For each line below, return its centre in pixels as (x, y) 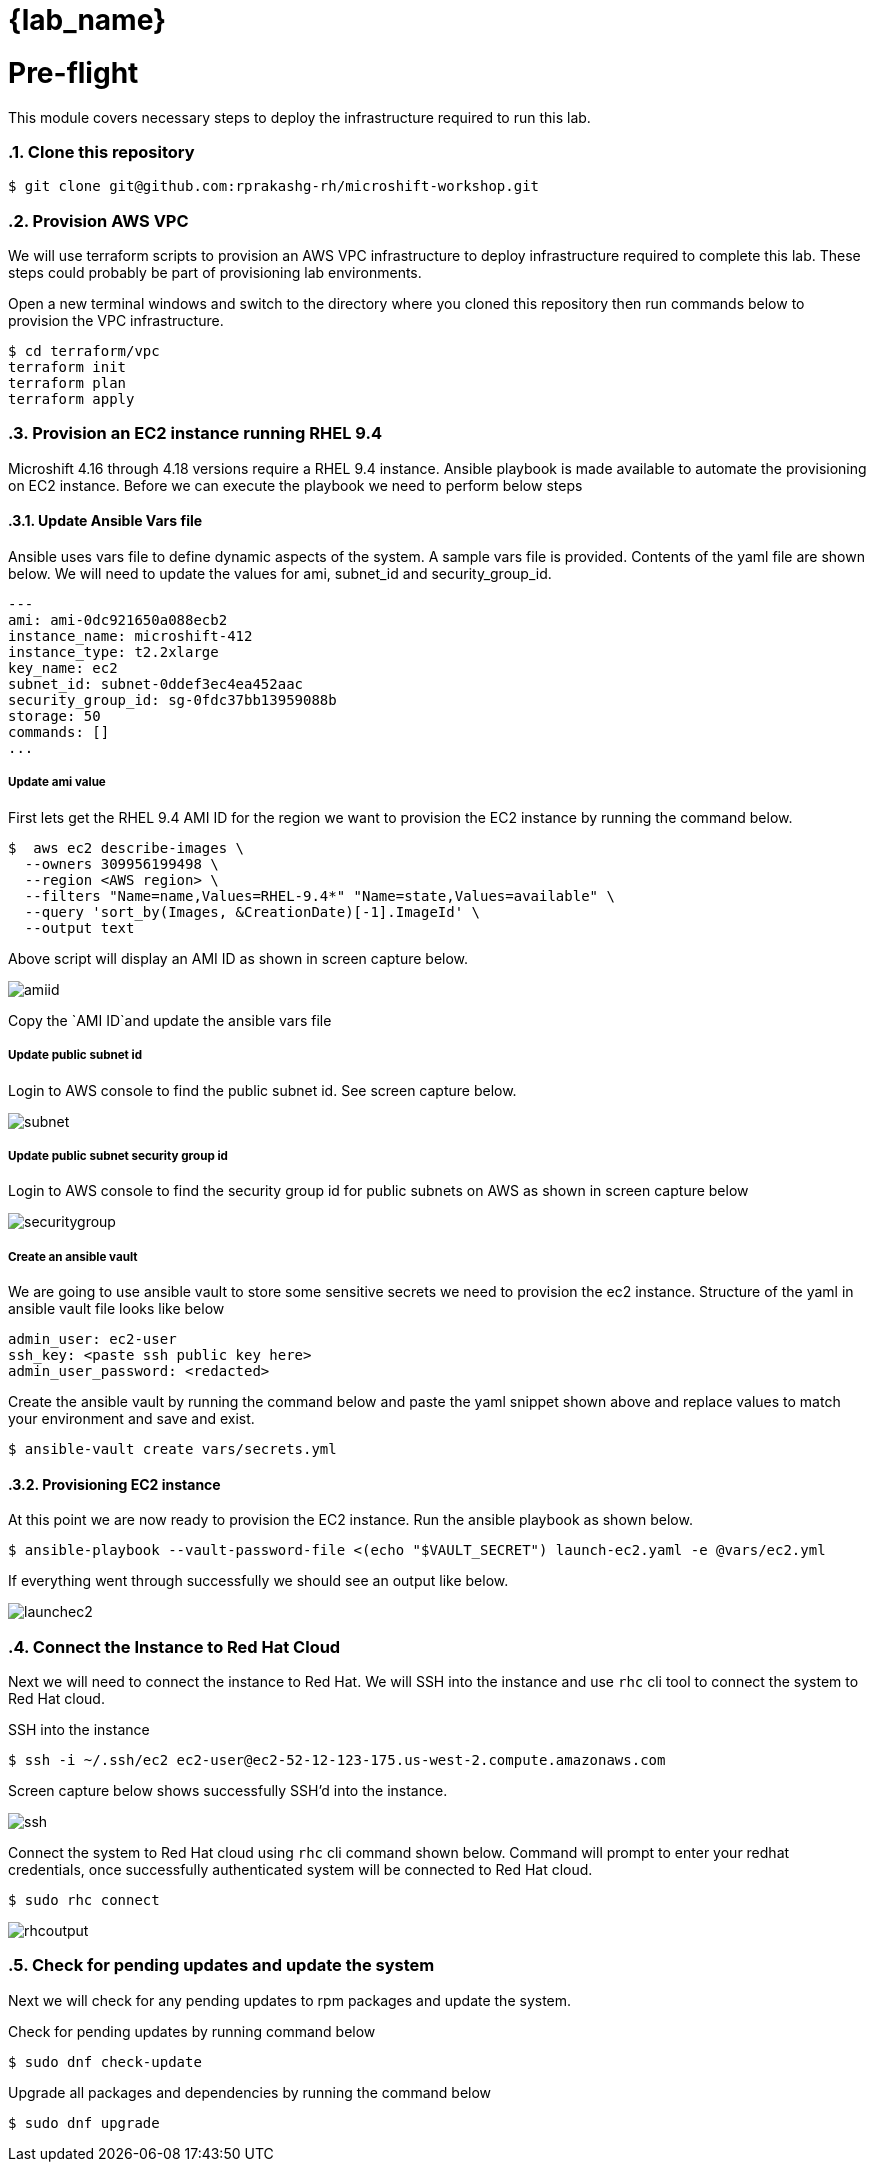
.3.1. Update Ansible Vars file (105, 521)
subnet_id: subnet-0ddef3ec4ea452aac (156, 683)
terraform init (67, 367)
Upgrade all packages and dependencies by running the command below (250, 2092)
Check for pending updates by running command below (192, 2031)
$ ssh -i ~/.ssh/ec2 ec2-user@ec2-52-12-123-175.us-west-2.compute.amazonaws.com (337, 1760)
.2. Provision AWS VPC (98, 220)
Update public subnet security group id (118, 1155)
